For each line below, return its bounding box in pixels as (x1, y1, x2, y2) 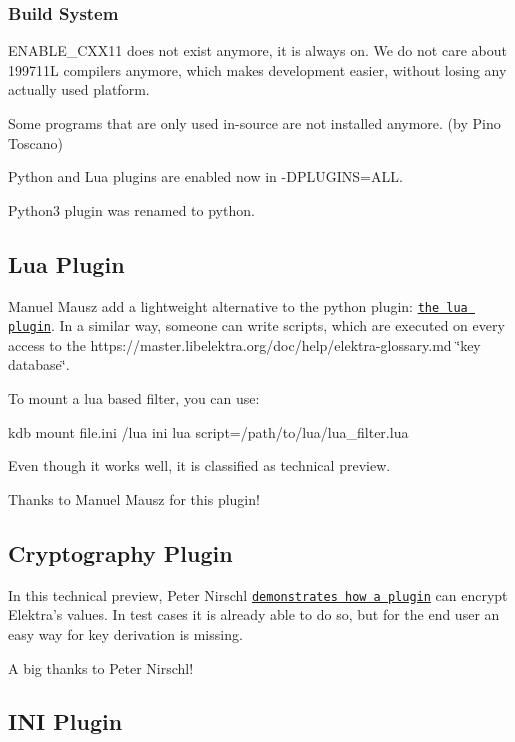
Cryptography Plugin (8, 537, 233, 568)
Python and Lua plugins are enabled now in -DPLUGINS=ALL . (8, 166, 403, 187)
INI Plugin (8, 706, 123, 737)
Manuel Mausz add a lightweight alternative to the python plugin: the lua (8, 295, 468, 316)
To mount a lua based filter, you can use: (8, 388, 260, 409)
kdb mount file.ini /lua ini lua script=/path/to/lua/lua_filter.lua (8, 421, 409, 442)
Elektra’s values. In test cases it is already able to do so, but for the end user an (8, 604, 500, 625)
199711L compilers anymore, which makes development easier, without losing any (8, 59, 507, 80)
